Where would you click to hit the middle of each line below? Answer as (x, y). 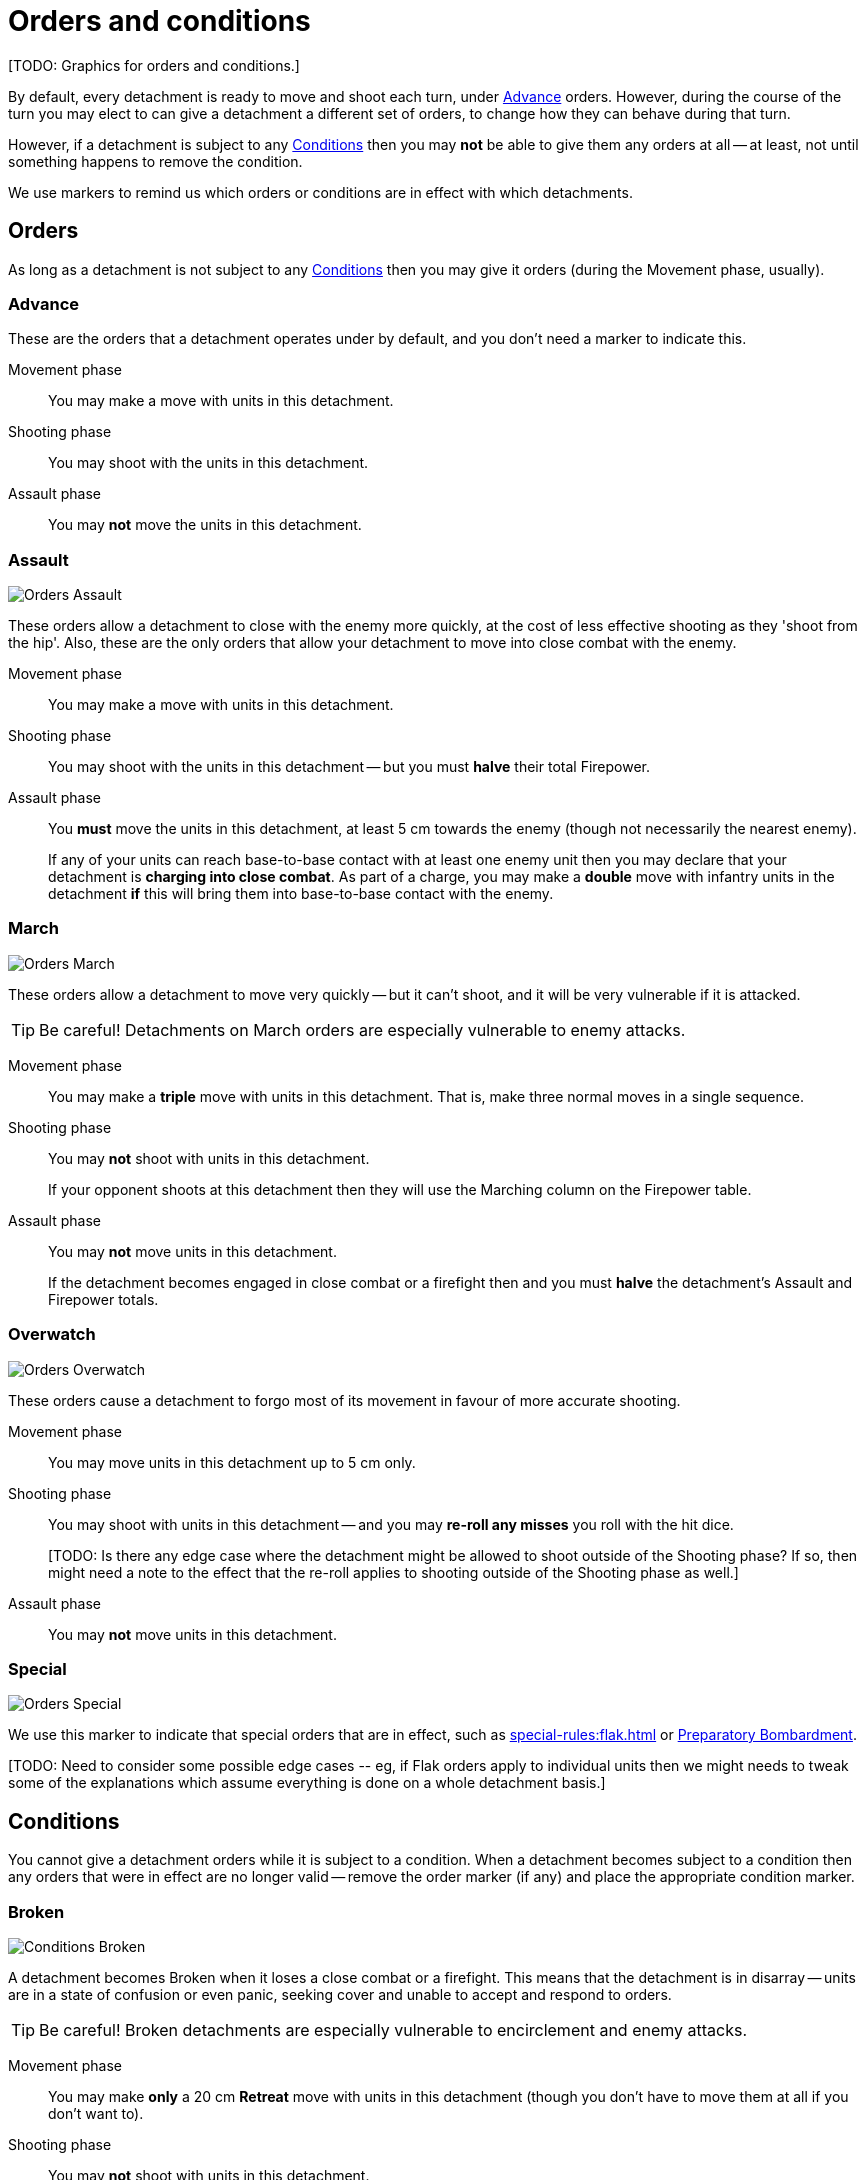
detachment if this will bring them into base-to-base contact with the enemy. (301, 894)
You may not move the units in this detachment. (205, 525)
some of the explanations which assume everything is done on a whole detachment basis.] (307, 1783)
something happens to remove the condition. (155, 161)
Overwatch (52, 1334)
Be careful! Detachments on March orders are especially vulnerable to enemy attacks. (362, 1029)
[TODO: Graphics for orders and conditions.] (154, 65)
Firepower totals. (103, 1299)
